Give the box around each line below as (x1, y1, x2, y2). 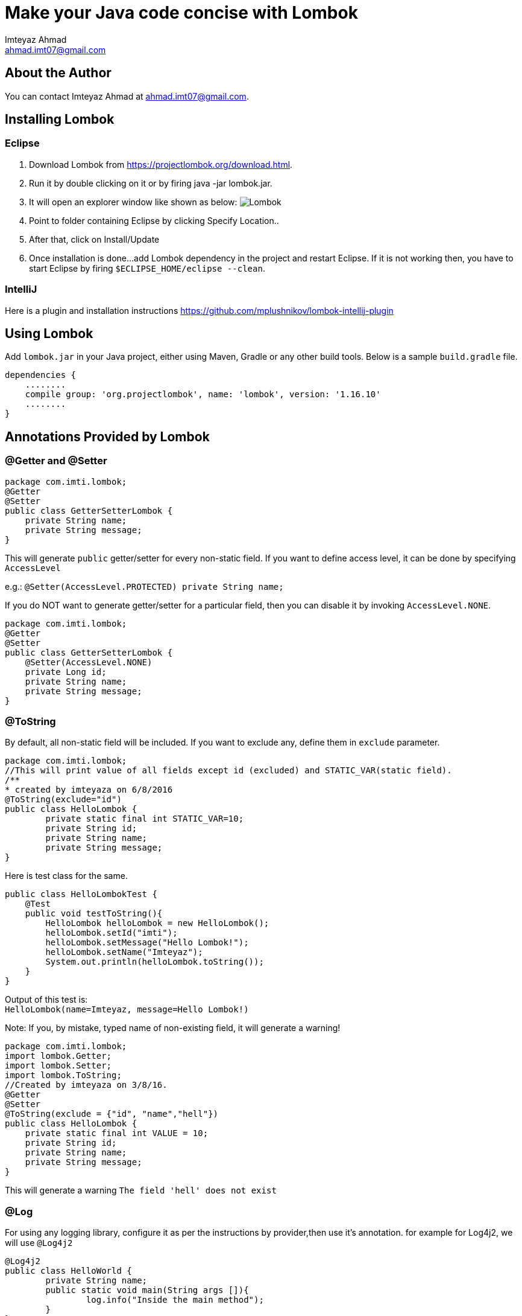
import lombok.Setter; (5, 1061, 112, 1071)
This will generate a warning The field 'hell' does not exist (5, 1185, 277, 1196)
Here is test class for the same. (5, 870, 128, 881)
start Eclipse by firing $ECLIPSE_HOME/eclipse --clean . (29, 263, 265, 273)
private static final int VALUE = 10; (25, 1128, 209, 1139)
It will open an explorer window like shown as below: (29, 196, 237, 207)
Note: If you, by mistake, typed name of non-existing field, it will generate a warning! (5, 1023, 341, 1033)
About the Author (5, 65, 112, 81)
